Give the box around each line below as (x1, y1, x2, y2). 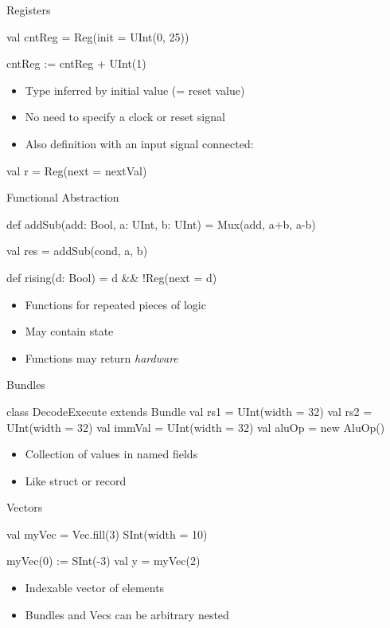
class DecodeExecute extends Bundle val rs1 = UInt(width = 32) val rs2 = (6, 402, 372, 419)
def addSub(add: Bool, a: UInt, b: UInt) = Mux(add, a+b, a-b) (6, 215, 316, 232)
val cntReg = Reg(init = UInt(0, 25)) (6, 28, 189, 45)
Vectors (6, 499, 43, 516)
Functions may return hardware (25, 349, 178, 366)
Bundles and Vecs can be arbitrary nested (25, 606, 229, 622)
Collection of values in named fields (25, 445, 198, 462)
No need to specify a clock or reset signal (25, 108, 225, 125)
